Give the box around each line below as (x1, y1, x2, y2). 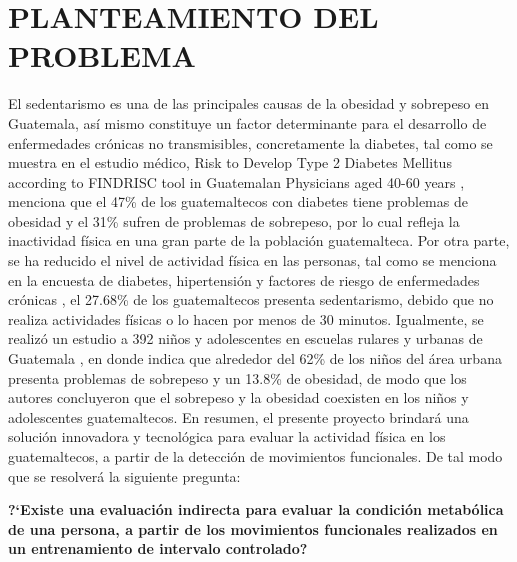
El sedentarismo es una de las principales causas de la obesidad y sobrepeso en (8, 93, 489, 114)
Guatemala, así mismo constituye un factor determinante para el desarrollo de (8, 112, 487, 133)
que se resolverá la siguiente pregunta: (8, 465, 241, 486)
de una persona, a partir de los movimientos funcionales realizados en (8, 518, 498, 539)
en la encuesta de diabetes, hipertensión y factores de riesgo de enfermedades (8, 269, 480, 290)
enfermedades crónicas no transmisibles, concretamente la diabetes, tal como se (8, 132, 493, 153)
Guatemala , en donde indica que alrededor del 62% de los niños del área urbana (8, 348, 502, 369)
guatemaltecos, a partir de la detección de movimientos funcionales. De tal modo (8, 446, 503, 466)
